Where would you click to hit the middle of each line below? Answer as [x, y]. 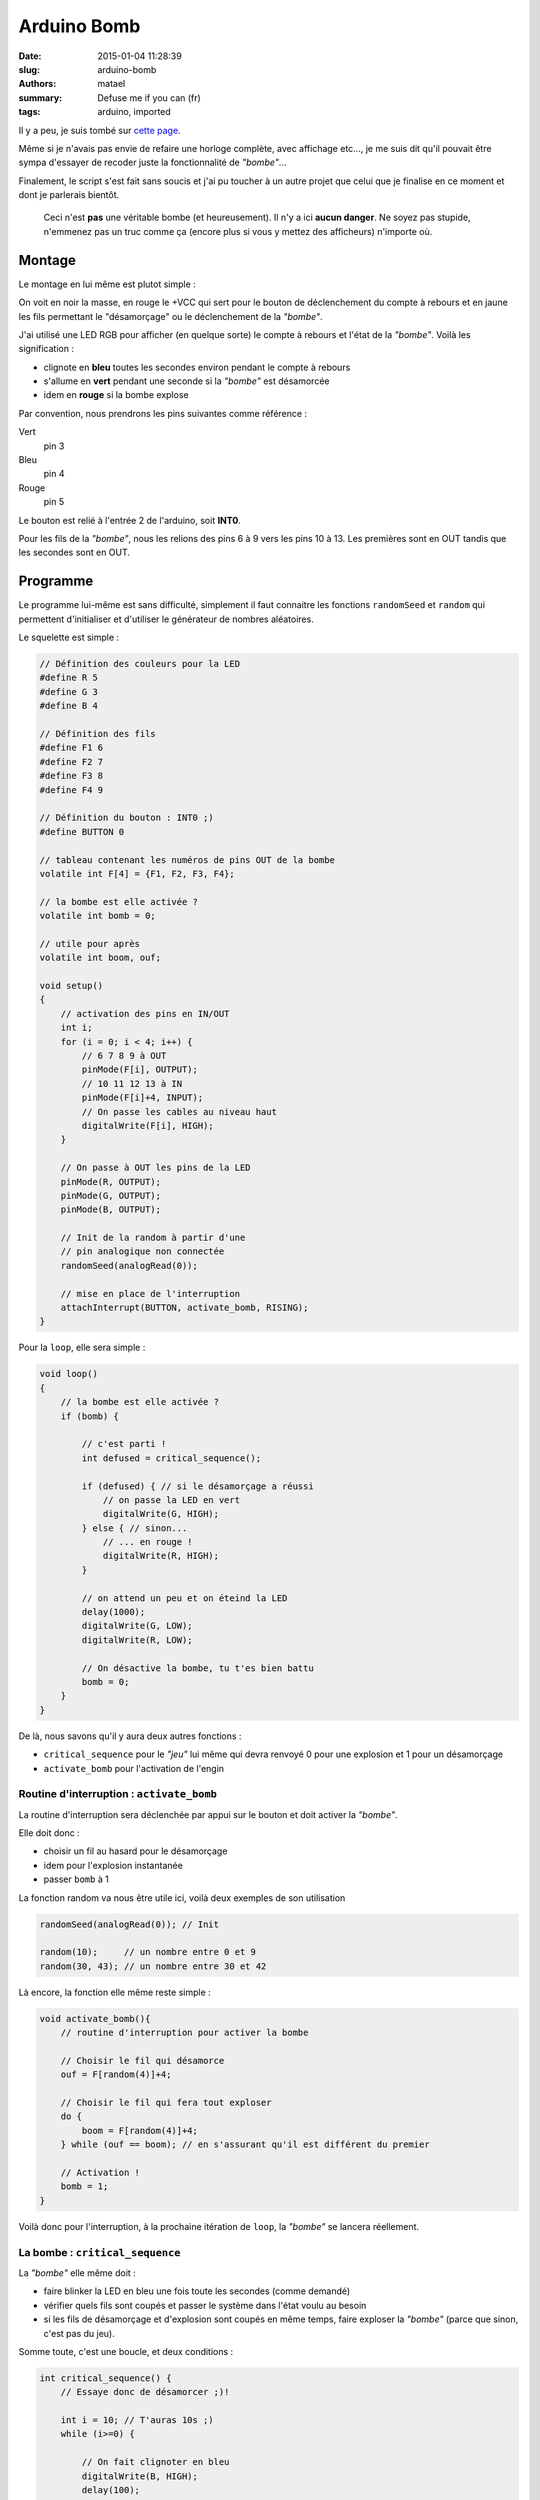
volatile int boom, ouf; [100, 958]
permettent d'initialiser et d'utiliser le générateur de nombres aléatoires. [166, 619]
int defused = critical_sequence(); [171, 1458]
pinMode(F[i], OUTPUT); [140, 1069]
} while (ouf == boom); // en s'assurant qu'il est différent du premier [245, 2144]
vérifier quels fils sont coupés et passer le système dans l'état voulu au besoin [205, 2305]
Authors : [37, 84]
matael [111, 84]
